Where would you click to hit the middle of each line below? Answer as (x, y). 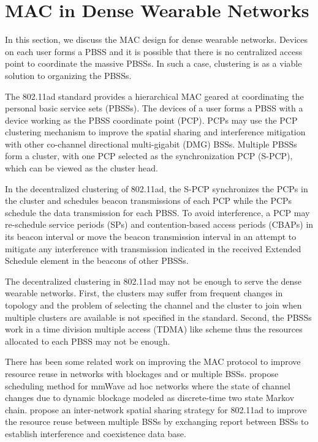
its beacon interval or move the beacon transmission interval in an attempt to (151, 237)
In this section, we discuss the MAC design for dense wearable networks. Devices (157, 39)
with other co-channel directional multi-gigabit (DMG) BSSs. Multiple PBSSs (151, 144)
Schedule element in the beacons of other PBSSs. (97, 260)
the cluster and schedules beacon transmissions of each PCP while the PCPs (149, 200)
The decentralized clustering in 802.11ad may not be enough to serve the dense (153, 281)
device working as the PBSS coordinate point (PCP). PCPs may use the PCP (151, 120)
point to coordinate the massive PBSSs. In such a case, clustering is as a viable (153, 63)
